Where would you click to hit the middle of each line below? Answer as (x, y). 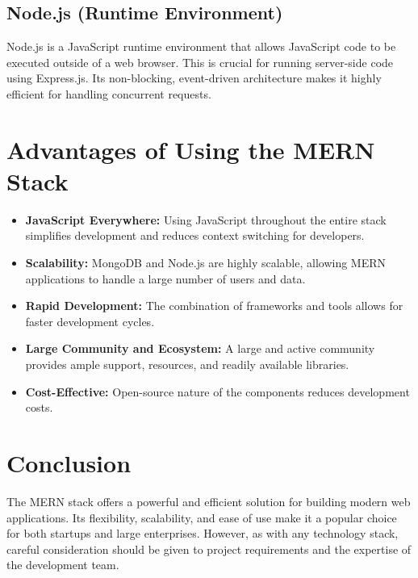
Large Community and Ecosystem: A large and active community (200, 348)
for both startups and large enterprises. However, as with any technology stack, (203, 533)
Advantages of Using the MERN (191, 149)
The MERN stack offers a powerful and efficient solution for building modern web (209, 501)
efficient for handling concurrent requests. (109, 93)
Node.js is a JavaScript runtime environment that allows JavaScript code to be (201, 46)
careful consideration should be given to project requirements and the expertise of (209, 549)
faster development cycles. (90, 321)
